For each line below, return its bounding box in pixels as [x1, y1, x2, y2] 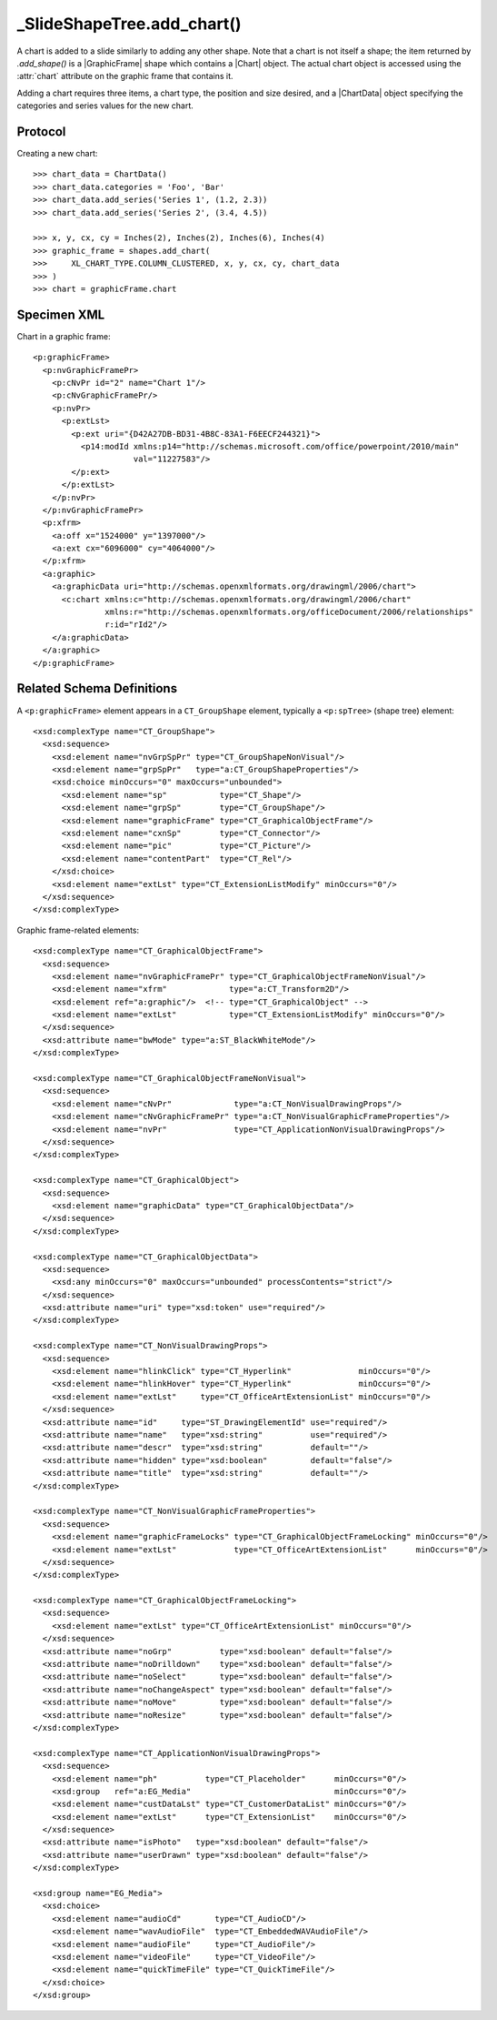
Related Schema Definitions [16, 681, 177, 696]
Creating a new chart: [16, 148, 98, 159]
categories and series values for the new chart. [16, 100, 194, 111]
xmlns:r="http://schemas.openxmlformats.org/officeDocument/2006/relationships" [104, 607, 474, 618]
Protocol [16, 124, 66, 139]
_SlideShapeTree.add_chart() [16, 14, 242, 34]
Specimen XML [16, 307, 105, 322]
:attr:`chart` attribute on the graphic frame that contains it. [16, 71, 234, 82]
